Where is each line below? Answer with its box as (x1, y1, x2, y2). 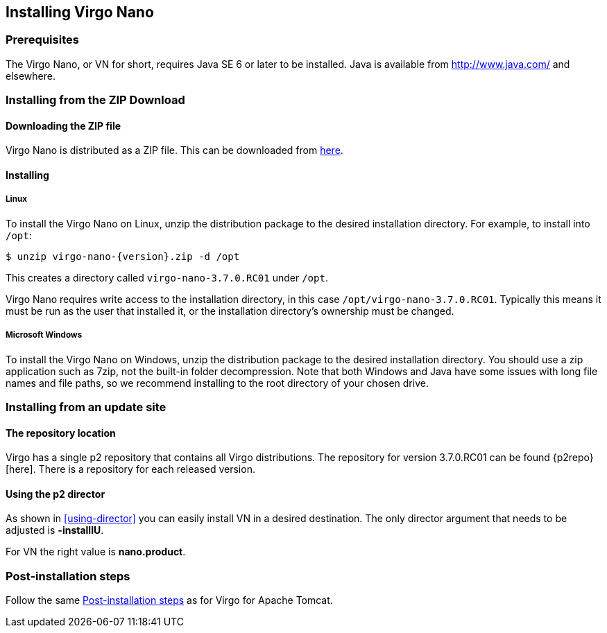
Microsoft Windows (6, 330, 83, 340)
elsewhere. (6, 69, 55, 82)
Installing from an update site (6, 399, 166, 414)
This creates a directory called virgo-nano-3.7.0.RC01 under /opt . (6, 271, 328, 284)
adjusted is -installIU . (6, 524, 104, 537)
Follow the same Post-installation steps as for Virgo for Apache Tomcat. (6, 594, 333, 607)
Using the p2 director (6, 487, 105, 500)
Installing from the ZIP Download (6, 93, 185, 107)
